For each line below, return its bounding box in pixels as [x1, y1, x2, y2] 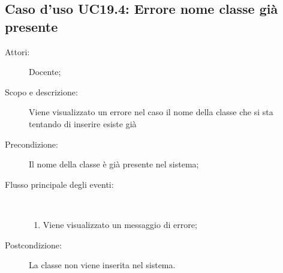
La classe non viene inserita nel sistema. [29, 259, 176, 271]
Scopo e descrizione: [5, 85, 78, 98]
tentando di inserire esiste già [29, 117, 137, 130]
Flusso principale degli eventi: [5, 178, 114, 190]
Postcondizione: [5, 238, 62, 251]
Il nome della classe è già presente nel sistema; [29, 158, 199, 170]
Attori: [5, 45, 30, 58]
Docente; [29, 65, 61, 78]
